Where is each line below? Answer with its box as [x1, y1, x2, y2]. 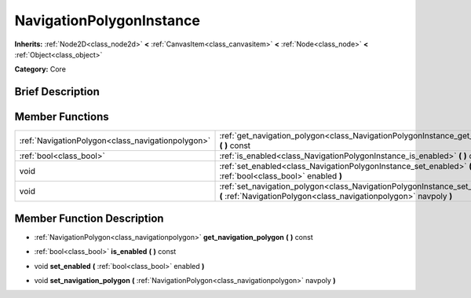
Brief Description [14, 85, 100, 98]
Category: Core [14, 64, 67, 74]
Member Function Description [14, 212, 164, 225]
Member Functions [14, 110, 109, 123]
